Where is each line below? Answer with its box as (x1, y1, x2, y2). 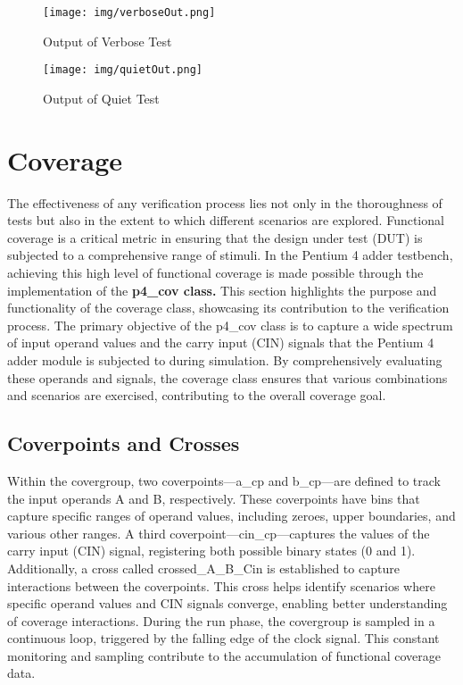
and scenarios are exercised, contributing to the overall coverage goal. (7, 386, 386, 405)
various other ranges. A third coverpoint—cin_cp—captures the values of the (7, 523, 430, 542)
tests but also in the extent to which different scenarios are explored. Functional (7, 211, 444, 230)
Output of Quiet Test (43, 88, 160, 107)
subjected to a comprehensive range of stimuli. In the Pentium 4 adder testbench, (7, 246, 453, 264)
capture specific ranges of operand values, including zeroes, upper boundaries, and (7, 506, 456, 525)
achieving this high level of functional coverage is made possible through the (7, 263, 424, 281)
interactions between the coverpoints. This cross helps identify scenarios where (7, 576, 435, 595)
